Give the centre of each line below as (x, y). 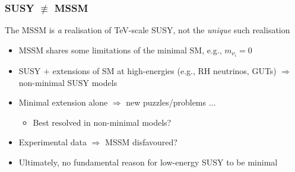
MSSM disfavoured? (141, 142)
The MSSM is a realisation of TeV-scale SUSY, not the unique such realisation (147, 30)
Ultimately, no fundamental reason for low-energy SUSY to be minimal (148, 162)
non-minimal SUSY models (68, 82)
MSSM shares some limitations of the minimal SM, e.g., (120, 50)
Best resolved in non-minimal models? (102, 122)
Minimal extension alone (63, 102)
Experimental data (53, 142)
